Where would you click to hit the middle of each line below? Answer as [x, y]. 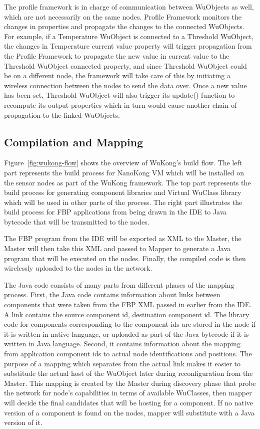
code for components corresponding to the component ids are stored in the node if [130, 324]
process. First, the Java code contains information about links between [112, 294]
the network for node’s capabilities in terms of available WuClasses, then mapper [128, 393]
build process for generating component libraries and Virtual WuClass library [123, 192]
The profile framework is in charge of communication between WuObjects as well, [129, 7]
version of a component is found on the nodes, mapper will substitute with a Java [129, 412]
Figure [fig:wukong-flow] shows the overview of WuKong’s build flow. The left [123, 163]
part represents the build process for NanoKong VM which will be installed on [124, 172]
